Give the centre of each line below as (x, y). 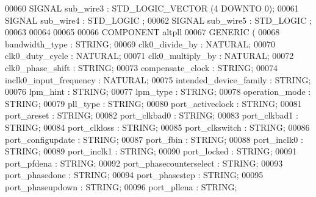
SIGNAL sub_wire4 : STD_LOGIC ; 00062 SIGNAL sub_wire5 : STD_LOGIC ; (158, 20)
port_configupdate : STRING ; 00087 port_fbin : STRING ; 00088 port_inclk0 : (154, 139)
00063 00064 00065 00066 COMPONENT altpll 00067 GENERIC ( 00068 (142, 32)
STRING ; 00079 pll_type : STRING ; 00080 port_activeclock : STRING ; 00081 (153, 103)
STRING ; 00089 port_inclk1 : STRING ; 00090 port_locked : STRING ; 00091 (151, 151)
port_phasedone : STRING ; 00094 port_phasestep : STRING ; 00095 (134, 175)
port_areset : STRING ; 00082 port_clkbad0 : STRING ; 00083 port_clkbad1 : (152, 115)
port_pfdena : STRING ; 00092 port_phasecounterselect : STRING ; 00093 (144, 163)
